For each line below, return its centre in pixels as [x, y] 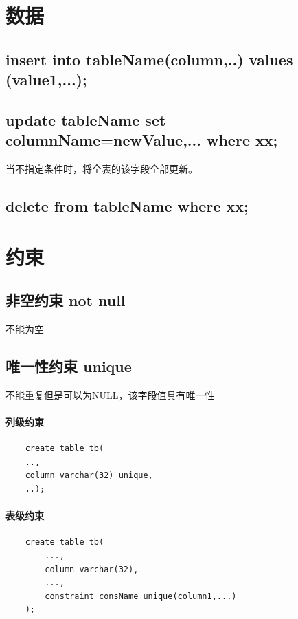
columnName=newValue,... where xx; [142, 140]
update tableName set [86, 119]
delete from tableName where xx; [127, 206]
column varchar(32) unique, [89, 476]
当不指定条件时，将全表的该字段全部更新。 [102, 169]
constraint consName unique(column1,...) [141, 596]
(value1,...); [46, 79]
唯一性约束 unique [69, 366]
